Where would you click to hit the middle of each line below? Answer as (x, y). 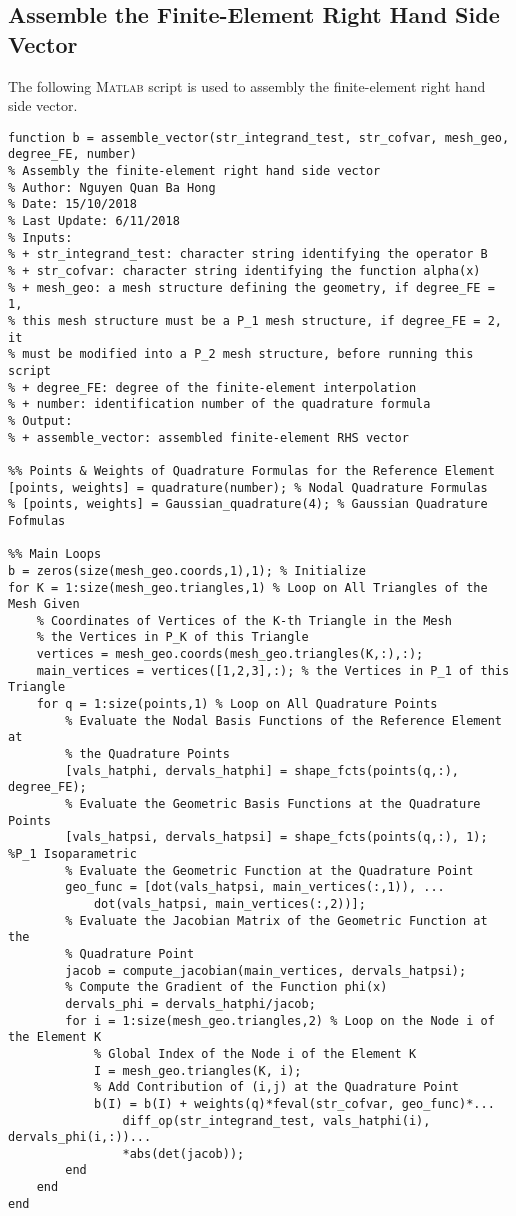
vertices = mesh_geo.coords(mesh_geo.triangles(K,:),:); (230, 654)
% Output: (40, 420)
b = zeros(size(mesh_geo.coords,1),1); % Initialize (187, 570)
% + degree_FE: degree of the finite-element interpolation (212, 387)
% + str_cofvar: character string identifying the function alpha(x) (244, 271)
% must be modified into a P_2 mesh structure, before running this (241, 354)
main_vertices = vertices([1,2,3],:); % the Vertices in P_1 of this (273, 670)
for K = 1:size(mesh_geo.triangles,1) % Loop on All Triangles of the (248, 587)
